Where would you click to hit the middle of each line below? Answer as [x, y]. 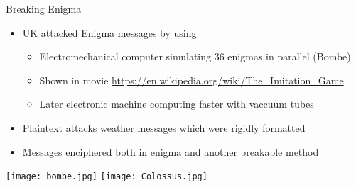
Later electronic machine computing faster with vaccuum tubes [177, 104]
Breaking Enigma [44, 8]
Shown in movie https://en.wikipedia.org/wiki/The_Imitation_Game [192, 80]
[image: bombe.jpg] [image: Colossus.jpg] [107, 177]
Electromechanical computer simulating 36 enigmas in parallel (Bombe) [195, 56]
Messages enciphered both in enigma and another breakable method [171, 151]
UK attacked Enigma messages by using [109, 32]
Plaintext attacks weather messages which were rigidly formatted [164, 127]
